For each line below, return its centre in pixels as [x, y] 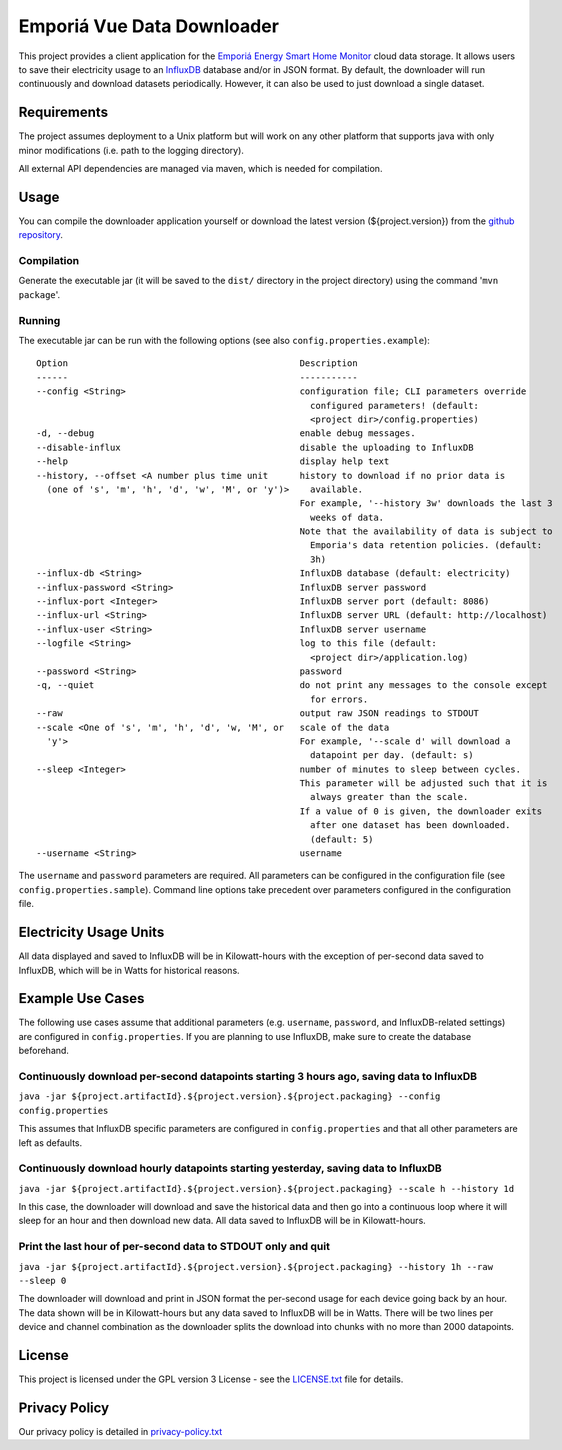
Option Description [197, 363]
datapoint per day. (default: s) [392, 755]
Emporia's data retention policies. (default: [426, 545]
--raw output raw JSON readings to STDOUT [258, 713]
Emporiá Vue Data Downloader [149, 26]
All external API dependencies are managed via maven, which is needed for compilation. [200, 169]
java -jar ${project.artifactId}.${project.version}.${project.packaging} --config [229, 1096]
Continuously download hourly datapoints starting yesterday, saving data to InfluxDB [230, 1168]
